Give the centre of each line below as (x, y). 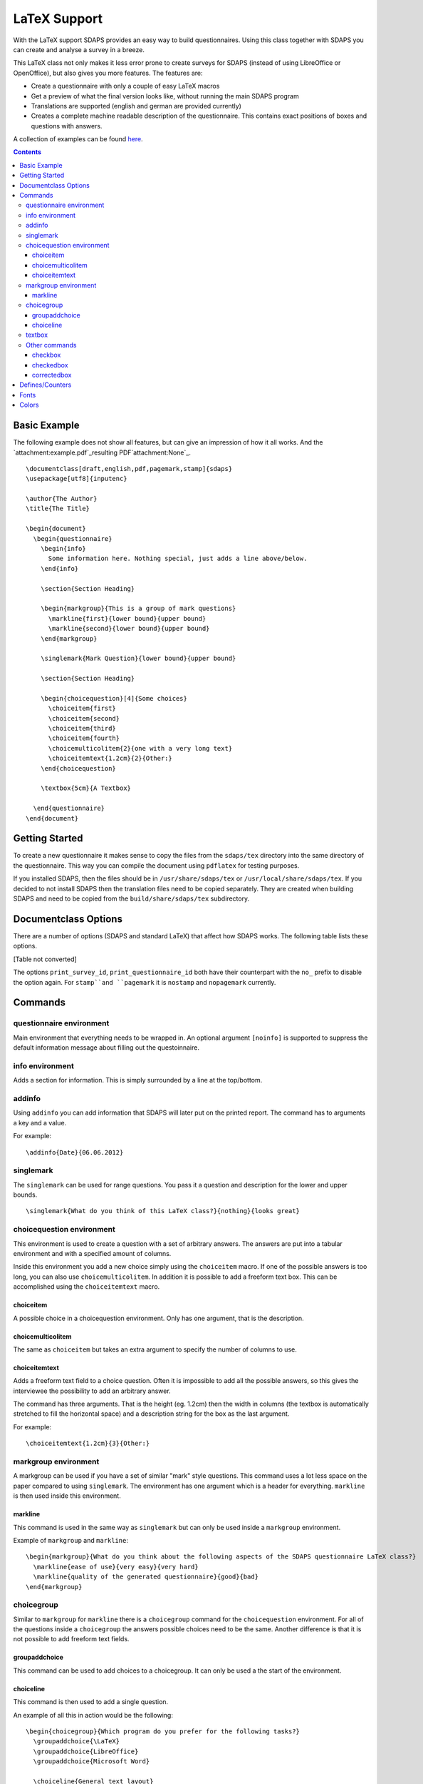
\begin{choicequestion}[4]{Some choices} (114, 698)
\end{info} (59, 568)
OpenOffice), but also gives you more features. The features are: (108, 73)
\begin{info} (63, 549)
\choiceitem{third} (82, 729)
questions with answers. (67, 126)
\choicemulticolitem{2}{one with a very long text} (140, 748)
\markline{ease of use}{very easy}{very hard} (116, 1567)
